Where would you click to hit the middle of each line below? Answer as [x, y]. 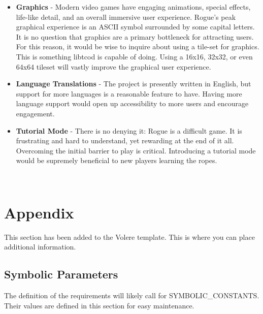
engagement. [35, 113]
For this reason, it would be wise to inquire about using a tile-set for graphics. [138, 46]
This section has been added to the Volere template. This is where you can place [129, 237]
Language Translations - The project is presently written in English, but [134, 84]
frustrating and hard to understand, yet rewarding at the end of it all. [125, 140]
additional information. [40, 247]
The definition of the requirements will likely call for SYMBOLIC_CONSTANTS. [132, 295]
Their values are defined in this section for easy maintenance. [99, 305]
